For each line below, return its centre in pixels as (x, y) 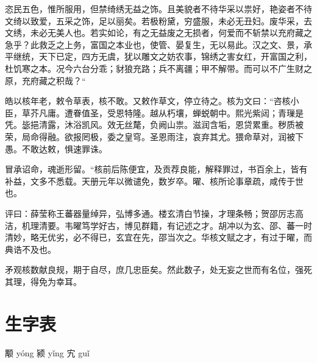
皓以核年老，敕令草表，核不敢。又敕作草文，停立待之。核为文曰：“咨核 (148, 101)
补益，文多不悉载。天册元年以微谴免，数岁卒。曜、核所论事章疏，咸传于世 (154, 181)
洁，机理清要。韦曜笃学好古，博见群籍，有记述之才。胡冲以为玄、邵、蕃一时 (158, 225)
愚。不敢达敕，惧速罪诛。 (56, 148)
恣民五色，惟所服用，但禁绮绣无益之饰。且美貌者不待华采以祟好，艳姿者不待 (158, 9)
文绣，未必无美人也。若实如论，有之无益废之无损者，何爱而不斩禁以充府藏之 (158, 33)
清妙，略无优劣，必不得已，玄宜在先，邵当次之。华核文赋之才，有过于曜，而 (158, 237)
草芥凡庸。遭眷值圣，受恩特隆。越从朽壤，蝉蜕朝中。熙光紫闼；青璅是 (162, 112)
